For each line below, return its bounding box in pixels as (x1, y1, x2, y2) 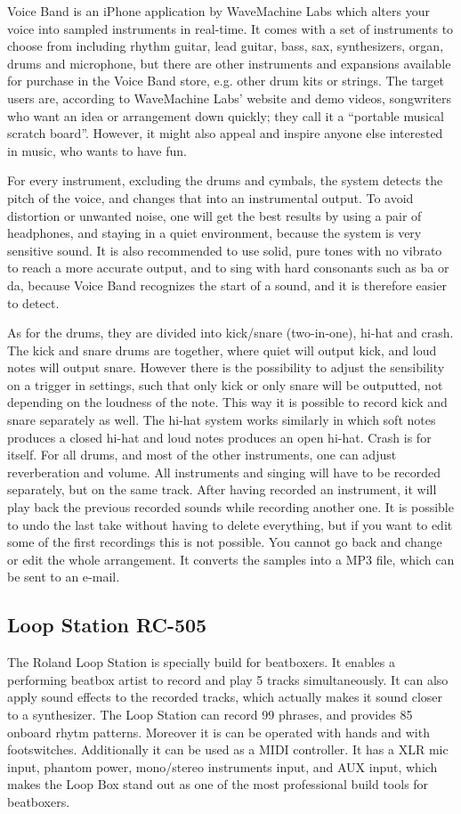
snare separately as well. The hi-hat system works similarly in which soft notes (7, 411, 436, 429)
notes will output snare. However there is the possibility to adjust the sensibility (7, 358, 445, 377)
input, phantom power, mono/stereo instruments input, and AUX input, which (7, 757, 438, 776)
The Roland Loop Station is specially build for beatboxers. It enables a (7, 653, 395, 672)
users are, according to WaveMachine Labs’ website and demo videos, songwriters (7, 88, 452, 107)
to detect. (7, 293, 60, 312)
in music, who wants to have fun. (7, 141, 187, 159)
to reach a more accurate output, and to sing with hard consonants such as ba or (7, 258, 449, 277)
